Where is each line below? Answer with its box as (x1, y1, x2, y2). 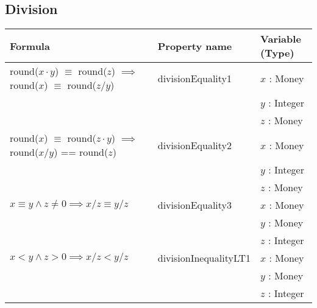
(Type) (260, 46, 294, 60)
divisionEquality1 (157, 71, 232, 85)
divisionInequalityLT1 (157, 251, 251, 265)
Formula (10, 38, 50, 53)
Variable (260, 32, 301, 46)
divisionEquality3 (157, 198, 232, 212)
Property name (157, 38, 232, 53)
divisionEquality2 (157, 138, 232, 152)
